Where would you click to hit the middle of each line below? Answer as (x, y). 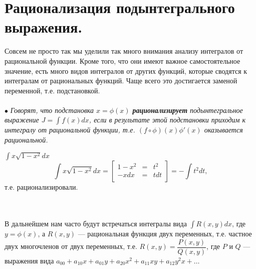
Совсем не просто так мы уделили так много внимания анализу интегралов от (124, 51)
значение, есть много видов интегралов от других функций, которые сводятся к (126, 71)
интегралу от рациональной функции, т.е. (70, 130)
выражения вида (29, 260)
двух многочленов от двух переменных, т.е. (71, 246)
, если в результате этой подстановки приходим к (167, 120)
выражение (22, 120)
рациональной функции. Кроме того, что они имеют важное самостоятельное (122, 60)
